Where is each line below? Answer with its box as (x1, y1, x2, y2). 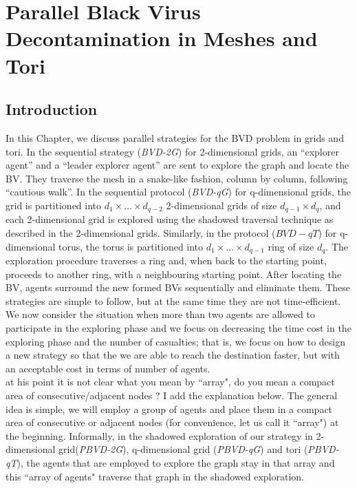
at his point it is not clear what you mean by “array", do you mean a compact (6, 374, 335, 389)
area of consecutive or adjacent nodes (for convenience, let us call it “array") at (6, 415, 339, 429)
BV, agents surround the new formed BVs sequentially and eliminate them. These (6, 280, 350, 295)
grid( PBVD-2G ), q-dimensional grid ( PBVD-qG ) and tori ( (58, 442, 308, 456)
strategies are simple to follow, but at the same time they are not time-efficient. (6, 293, 341, 308)
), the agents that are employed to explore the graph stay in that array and (17, 455, 335, 469)
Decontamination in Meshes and (6, 24, 318, 52)
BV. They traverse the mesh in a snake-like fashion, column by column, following (6, 171, 348, 185)
